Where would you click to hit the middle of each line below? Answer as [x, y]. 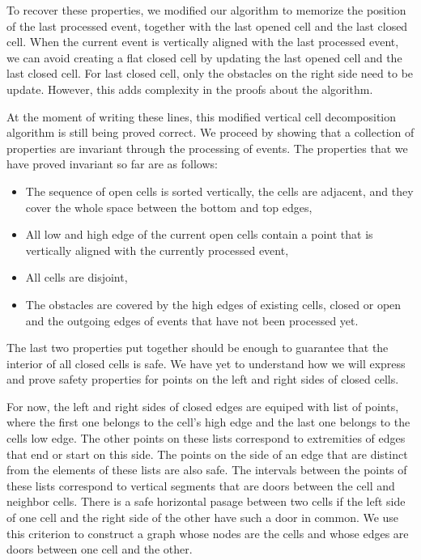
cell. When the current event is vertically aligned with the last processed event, [203, 42]
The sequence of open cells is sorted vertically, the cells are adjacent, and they [219, 191]
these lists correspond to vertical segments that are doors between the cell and [201, 485]
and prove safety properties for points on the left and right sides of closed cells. [203, 379]
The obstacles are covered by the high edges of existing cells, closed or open [213, 304]
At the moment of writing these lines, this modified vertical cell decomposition [202, 116]
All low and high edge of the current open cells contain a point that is [199, 234]
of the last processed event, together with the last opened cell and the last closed [207, 25]
